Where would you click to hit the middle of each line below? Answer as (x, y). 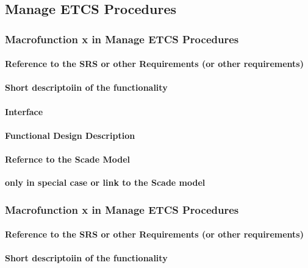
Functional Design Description (70, 135)
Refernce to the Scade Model (68, 159)
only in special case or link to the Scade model (105, 182)
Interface (24, 111)
